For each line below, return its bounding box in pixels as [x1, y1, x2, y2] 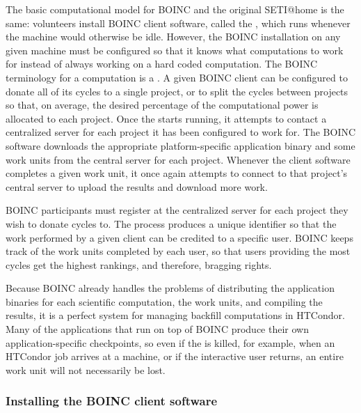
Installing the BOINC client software [6, 392, 218, 410]
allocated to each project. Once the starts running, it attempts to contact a [6, 111, 327, 125]
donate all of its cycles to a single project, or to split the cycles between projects [6, 84, 348, 98]
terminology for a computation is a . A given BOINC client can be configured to [6, 70, 348, 84]
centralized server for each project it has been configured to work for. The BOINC [6, 125, 356, 139]
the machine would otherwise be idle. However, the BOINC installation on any [6, 29, 341, 44]
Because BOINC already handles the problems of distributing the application [6, 281, 335, 295]
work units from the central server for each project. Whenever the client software [6, 152, 351, 166]
